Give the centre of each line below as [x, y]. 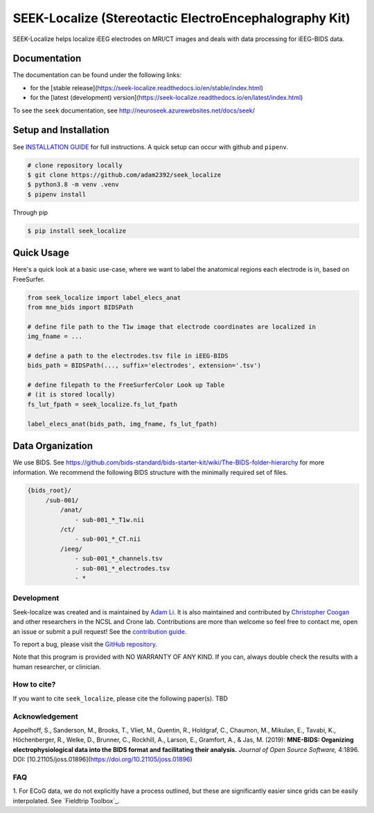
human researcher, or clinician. [57, 667]
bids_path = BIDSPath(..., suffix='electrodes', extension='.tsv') [144, 366]
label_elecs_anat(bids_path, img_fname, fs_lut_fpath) [122, 424]
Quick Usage [41, 253]
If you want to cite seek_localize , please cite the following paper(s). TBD [121, 698]
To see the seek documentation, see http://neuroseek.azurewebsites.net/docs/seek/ [134, 110]
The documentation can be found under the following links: [97, 75]
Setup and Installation [61, 130]
